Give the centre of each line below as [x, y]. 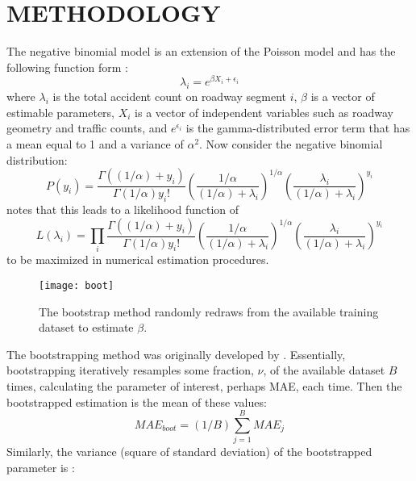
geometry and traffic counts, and [87, 128]
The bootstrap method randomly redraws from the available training [209, 311]
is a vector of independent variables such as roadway [264, 112]
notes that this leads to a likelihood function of [123, 209]
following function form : [67, 67]
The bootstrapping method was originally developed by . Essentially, [176, 354]
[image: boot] [77, 285]
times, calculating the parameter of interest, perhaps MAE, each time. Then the [204, 385]
